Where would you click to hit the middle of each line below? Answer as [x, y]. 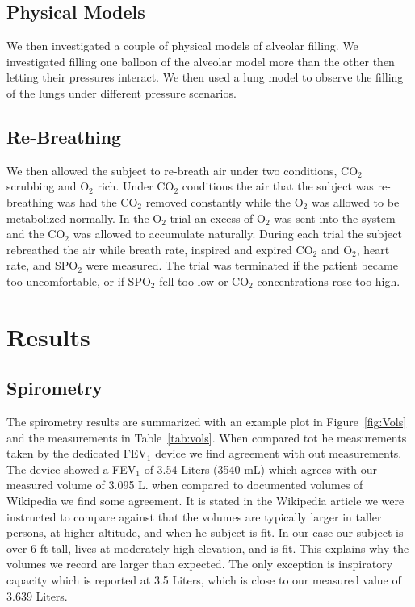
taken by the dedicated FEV [77, 453]
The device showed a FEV [71, 469]
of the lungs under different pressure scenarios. [122, 92]
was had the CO [98, 201]
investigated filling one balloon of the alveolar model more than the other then [201, 61]
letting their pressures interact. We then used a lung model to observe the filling [205, 77]
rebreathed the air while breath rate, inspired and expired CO [160, 249]
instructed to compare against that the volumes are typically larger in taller [194, 516]
